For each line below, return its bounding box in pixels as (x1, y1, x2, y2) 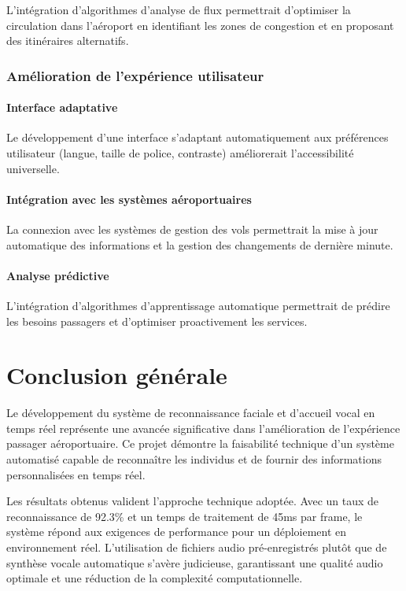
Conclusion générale (6, 359, 227, 391)
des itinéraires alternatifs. (6, 32, 129, 49)
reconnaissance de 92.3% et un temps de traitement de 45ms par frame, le (6, 508, 363, 524)
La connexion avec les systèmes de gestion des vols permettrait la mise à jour (6, 221, 378, 237)
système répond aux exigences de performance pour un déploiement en (6, 523, 347, 540)
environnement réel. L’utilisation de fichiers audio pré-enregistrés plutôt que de (6, 539, 387, 556)
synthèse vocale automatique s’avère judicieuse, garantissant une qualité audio (6, 554, 383, 571)
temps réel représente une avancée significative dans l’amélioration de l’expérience (6, 419, 400, 436)
